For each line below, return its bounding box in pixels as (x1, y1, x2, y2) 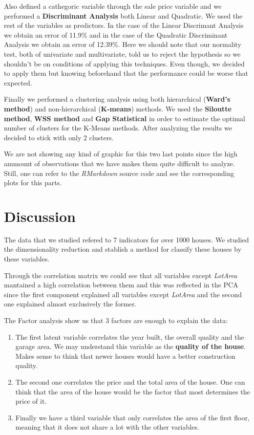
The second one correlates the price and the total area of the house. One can (15, 376, 245, 387)
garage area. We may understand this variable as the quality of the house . (15, 341, 246, 351)
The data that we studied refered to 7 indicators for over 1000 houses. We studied (4, 234, 249, 244)
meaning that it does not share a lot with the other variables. (15, 422, 199, 432)
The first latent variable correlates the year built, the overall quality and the (15, 331, 244, 342)
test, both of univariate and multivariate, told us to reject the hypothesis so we (4, 48, 241, 59)
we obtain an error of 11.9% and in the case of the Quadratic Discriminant (4, 29, 228, 40)
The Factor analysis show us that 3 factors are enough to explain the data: (4, 315, 228, 325)
